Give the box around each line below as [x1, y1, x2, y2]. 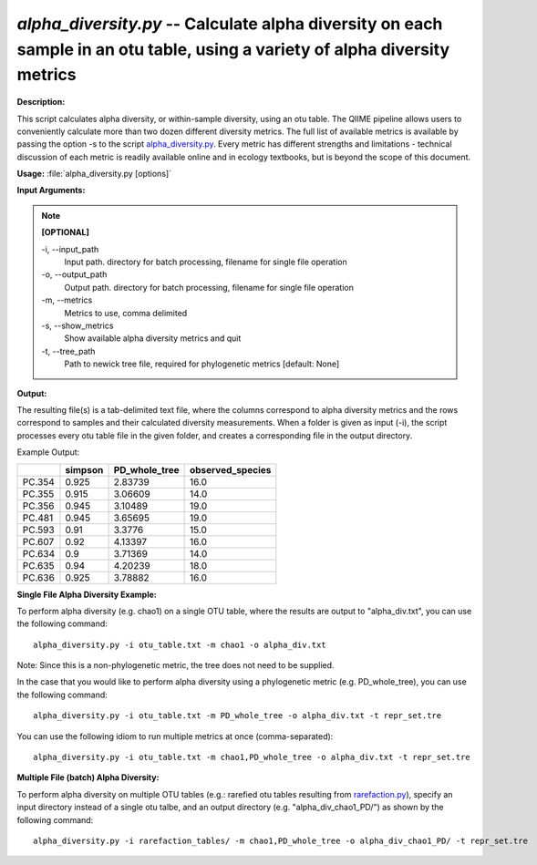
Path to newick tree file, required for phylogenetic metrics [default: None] [64, 358, 340, 369]
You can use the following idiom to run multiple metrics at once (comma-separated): [16, 730, 334, 742]
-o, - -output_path [41, 269, 108, 280]
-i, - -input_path [41, 243, 99, 254]
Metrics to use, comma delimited [64, 307, 188, 318]
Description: [16, 97, 66, 108]
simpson [65, 463, 104, 476]
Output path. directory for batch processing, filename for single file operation [64, 282, 355, 293]
